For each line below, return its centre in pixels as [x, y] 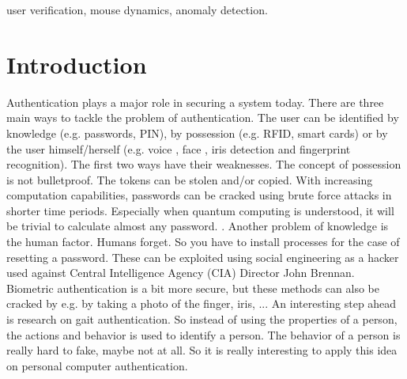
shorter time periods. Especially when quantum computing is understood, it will [200, 210]
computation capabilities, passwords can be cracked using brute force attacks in [199, 195]
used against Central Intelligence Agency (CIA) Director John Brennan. [181, 273]
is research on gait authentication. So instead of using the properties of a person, [202, 319]
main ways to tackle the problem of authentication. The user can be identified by [203, 117]
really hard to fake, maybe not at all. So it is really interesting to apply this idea [202, 350]
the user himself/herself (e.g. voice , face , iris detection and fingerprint [179, 148]
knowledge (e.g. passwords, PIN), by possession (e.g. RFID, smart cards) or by [197, 133]
